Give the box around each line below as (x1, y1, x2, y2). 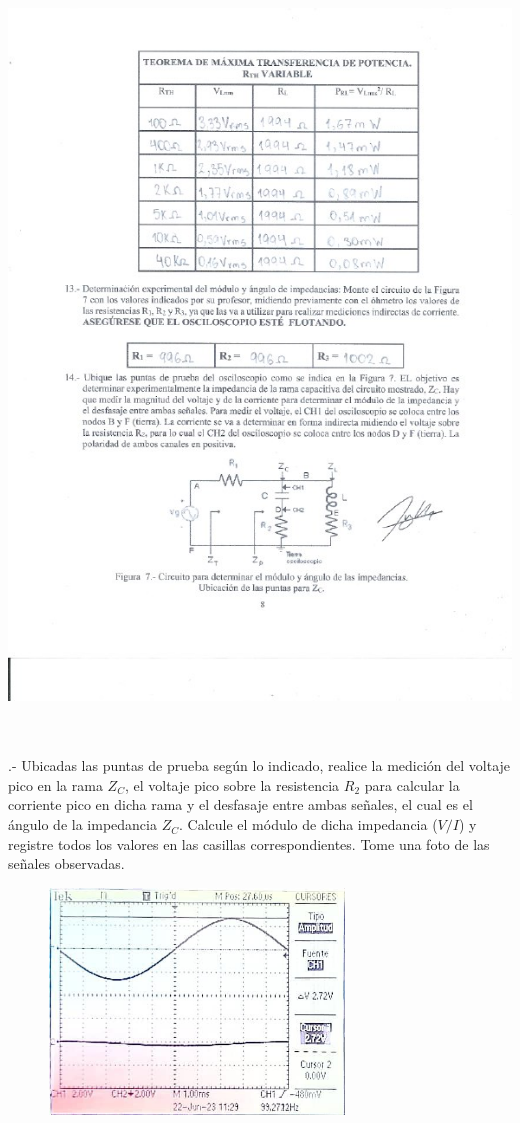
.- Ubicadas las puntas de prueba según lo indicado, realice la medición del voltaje (8, 755, 511, 776)
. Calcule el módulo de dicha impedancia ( (178, 814, 438, 835)
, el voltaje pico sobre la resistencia (124, 774, 340, 795)
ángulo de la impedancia (8, 814, 157, 835)
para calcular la (364, 774, 460, 795)
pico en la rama (8, 774, 103, 795)
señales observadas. (8, 853, 125, 874)
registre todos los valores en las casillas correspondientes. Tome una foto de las (8, 833, 490, 854)
